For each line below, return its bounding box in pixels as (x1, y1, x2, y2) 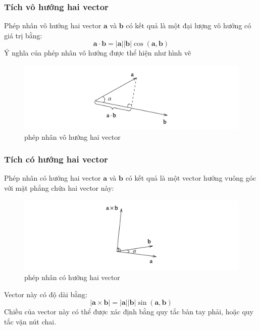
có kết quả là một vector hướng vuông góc (125, 173, 256, 183)
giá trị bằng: (4, 30, 42, 40)
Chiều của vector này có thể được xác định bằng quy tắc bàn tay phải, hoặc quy (4, 306, 253, 317)
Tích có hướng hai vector (4, 153, 108, 166)
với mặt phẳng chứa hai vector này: (4, 182, 114, 193)
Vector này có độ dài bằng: (4, 289, 87, 299)
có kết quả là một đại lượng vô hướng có (126, 20, 251, 31)
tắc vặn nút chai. (4, 316, 57, 327)
